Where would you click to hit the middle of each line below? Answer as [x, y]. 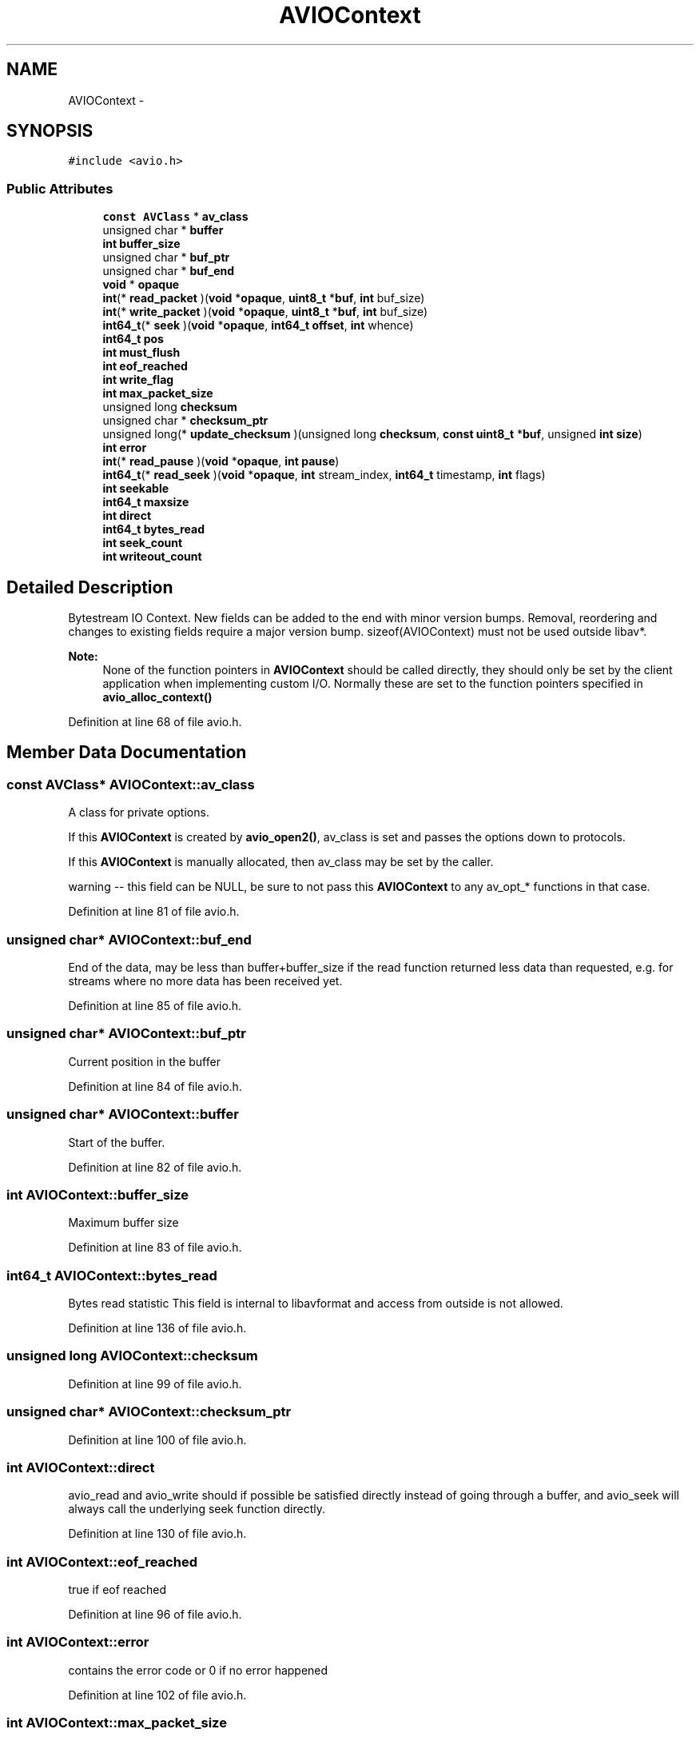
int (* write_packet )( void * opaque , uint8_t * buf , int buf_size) [265, 312]
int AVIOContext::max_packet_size [117, 1723]
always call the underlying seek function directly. [197, 1509]
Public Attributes [60, 188]
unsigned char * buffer [163, 230]
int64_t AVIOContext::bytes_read [112, 1275]
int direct [127, 516]
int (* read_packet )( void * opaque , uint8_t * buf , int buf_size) [264, 298]
